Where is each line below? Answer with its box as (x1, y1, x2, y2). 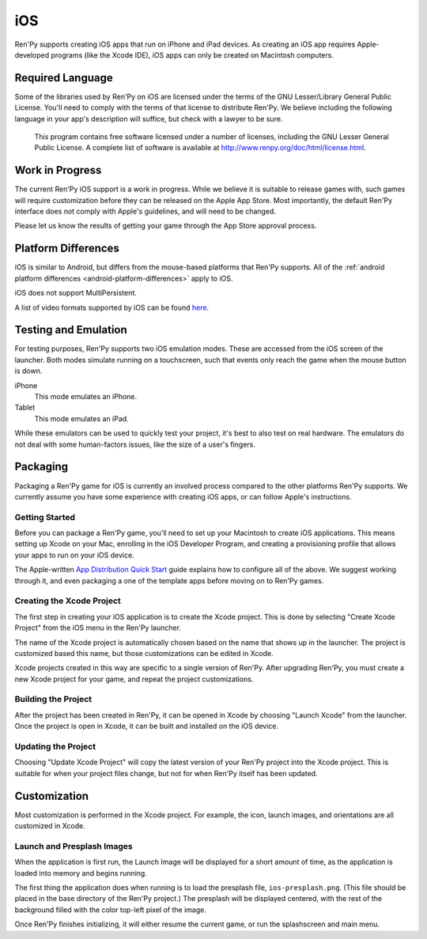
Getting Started (14, 511, 75, 522)
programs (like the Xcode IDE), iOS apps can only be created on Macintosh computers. (51, 50, 334, 59)
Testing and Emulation (14, 323, 128, 337)
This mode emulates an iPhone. (34, 392, 138, 402)
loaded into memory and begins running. (14, 868, 148, 877)
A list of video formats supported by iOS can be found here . (14, 303, 210, 312)
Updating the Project (14, 741, 96, 752)
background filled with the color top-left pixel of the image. (14, 905, 207, 914)
